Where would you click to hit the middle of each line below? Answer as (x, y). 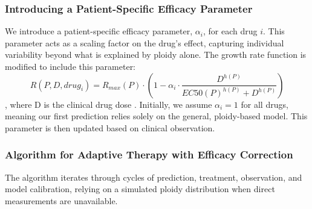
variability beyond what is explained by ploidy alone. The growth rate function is (156, 55)
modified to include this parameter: (70, 66)
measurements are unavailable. (61, 200)
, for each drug (230, 31)
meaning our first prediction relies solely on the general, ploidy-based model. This (156, 116)
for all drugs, (265, 104)
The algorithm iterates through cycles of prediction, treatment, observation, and (154, 177)
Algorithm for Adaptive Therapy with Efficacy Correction (149, 154)
